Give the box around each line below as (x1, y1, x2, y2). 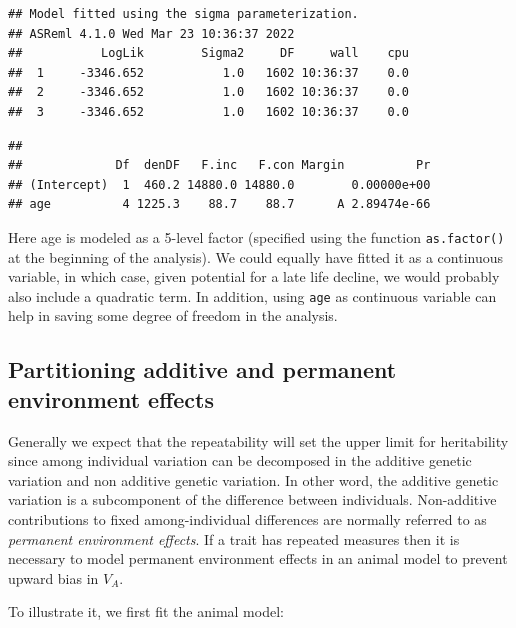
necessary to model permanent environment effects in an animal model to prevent (8, 548, 508, 569)
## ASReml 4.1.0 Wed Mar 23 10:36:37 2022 (8, 26, 295, 41)
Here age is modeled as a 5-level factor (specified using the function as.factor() (8, 226, 505, 247)
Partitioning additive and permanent (8, 354, 397, 385)
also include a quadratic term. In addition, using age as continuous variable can (8, 285, 497, 306)
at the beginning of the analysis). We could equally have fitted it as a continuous (8, 246, 503, 267)
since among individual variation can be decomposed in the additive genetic (8, 450, 472, 471)
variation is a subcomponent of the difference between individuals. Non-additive (8, 489, 497, 510)
